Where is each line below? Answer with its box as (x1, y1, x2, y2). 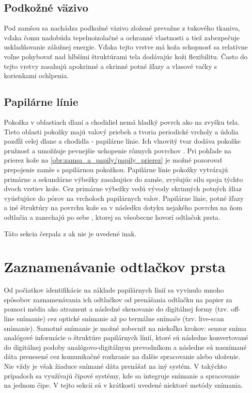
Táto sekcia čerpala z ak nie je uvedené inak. (4, 228, 137, 238)
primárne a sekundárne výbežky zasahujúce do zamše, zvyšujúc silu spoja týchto (4, 174, 243, 184)
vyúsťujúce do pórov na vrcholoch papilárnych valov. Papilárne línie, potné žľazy (4, 193, 244, 203)
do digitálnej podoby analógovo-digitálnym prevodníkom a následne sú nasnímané (4, 342, 247, 352)
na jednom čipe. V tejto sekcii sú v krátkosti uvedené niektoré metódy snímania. (4, 380, 243, 390)
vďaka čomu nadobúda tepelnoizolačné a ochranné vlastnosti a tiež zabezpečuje (4, 32, 240, 42)
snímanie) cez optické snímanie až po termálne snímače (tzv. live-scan (16, 313, 224, 323)
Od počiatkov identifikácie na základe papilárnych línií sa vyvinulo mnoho (4, 285, 224, 295)
